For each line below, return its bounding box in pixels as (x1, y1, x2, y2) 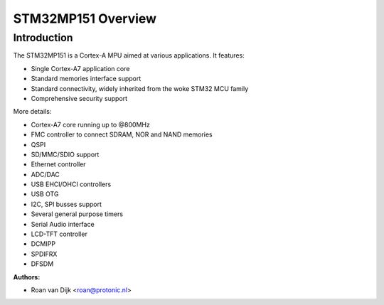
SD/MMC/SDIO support (31, 150, 100, 159)
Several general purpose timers (31, 210, 124, 218)
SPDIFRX (31, 250, 58, 258)
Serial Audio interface (31, 220, 95, 228)
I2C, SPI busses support (31, 200, 102, 208)
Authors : (13, 272, 41, 281)
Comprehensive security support (31, 94, 128, 102)
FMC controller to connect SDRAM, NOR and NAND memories (31, 130, 213, 139)
